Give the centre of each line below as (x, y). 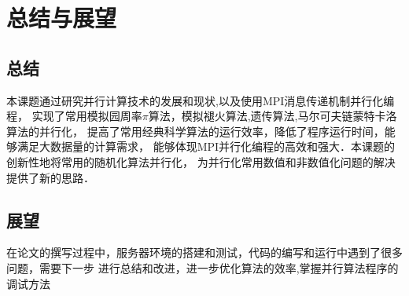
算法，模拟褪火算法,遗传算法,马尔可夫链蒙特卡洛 (273, 116)
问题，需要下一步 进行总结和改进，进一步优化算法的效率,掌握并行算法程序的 (203, 267)
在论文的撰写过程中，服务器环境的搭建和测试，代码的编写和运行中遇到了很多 (204, 252)
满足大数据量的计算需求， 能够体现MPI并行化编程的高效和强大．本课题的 (206, 146)
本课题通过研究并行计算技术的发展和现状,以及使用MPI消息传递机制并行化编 (201, 100)
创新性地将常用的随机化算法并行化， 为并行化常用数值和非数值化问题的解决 (201, 161)
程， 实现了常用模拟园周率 (74, 116)
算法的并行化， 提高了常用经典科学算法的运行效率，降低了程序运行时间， (195, 131)
